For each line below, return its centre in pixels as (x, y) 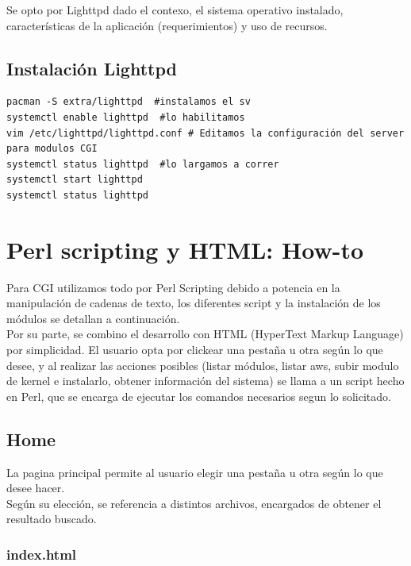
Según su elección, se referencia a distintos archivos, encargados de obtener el (194, 503)
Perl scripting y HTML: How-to (185, 249)
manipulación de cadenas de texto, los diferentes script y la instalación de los (194, 303)
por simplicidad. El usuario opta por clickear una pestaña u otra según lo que (195, 350)
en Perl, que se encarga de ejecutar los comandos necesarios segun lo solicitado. (199, 396)
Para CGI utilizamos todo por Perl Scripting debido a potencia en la (173, 287)
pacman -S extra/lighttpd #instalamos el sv (129, 102)
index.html (42, 554)
